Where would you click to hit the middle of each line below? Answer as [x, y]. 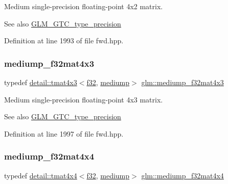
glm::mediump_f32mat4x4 [183, 175]
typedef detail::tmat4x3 [41, 82]
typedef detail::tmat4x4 [41, 175]
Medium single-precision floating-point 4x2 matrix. [84, 6]
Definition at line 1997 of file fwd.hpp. [64, 133]
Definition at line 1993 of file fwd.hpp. [64, 41]
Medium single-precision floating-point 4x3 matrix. [84, 99]
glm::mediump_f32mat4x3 [183, 82]
